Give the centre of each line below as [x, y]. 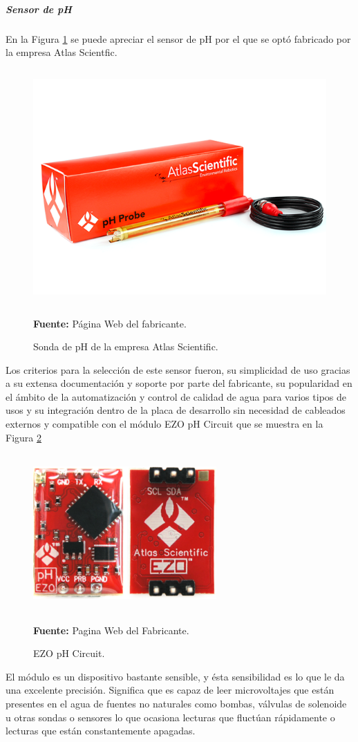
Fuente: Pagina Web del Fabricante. [111, 630]
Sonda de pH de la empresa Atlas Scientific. [126, 346]
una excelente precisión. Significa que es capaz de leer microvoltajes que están [170, 690]
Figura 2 [23, 437]
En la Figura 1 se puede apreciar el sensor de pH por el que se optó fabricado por [178, 38]
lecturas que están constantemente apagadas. [101, 731]
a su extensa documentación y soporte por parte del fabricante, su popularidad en [179, 383]
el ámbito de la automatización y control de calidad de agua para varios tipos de [176, 396]
